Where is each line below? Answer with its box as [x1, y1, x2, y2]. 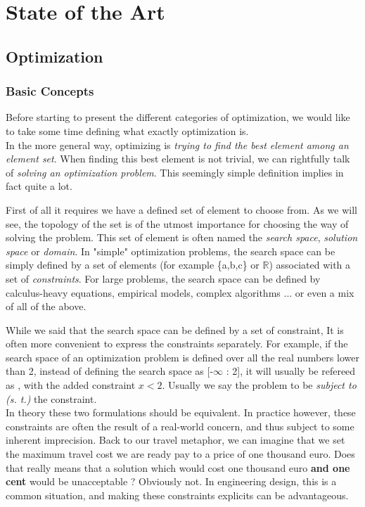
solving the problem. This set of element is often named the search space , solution [6, 230, 358, 245]
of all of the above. [6, 299, 87, 314]
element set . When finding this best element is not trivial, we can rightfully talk [6, 151, 350, 166]
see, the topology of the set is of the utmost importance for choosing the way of [6, 216, 349, 231]
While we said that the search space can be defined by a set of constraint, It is [6, 322, 344, 337]
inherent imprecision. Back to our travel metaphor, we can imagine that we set [6, 432, 345, 447]
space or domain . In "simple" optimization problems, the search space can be [6, 243, 335, 258]
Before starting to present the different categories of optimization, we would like [6, 110, 350, 124]
